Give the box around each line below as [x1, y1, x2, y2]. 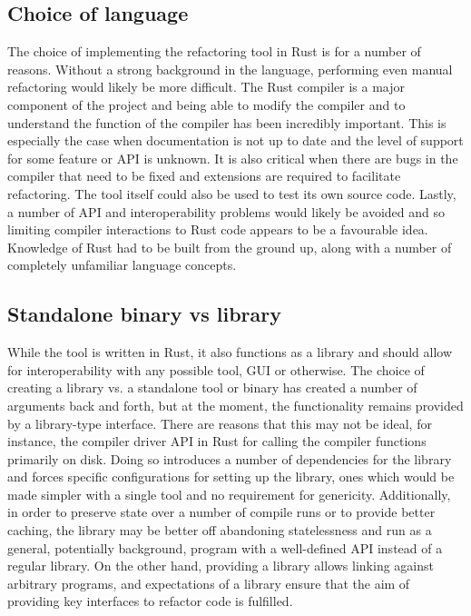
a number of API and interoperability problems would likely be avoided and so [7, 202, 445, 221]
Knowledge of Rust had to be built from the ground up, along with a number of [7, 237, 452, 256]
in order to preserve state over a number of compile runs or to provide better [7, 502, 436, 522]
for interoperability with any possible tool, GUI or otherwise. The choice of [7, 360, 425, 379]
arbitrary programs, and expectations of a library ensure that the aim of [7, 573, 410, 592]
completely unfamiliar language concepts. [7, 255, 237, 274]
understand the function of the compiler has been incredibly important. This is [7, 113, 446, 132]
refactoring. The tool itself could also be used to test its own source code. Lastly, [7, 184, 456, 203]
